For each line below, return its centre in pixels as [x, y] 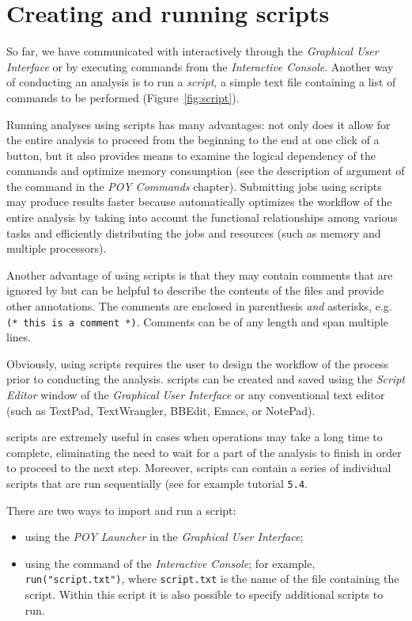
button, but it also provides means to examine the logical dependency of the [191, 155]
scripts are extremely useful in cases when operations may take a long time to [195, 437]
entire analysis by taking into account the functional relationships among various [202, 217]
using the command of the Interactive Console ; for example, [170, 563]
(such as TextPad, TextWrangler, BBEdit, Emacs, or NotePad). [161, 410]
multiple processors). [57, 248]
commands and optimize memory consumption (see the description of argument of [206, 171]
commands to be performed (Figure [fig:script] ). [123, 97]
